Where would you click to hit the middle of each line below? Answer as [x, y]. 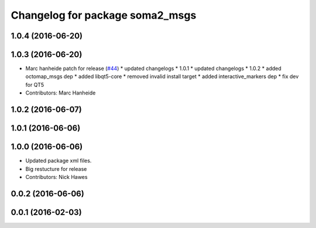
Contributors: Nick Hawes [56, 177]
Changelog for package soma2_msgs [104, 15]
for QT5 [35, 85]
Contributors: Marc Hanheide [61, 93]
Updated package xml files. [59, 161]
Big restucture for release [56, 169]
